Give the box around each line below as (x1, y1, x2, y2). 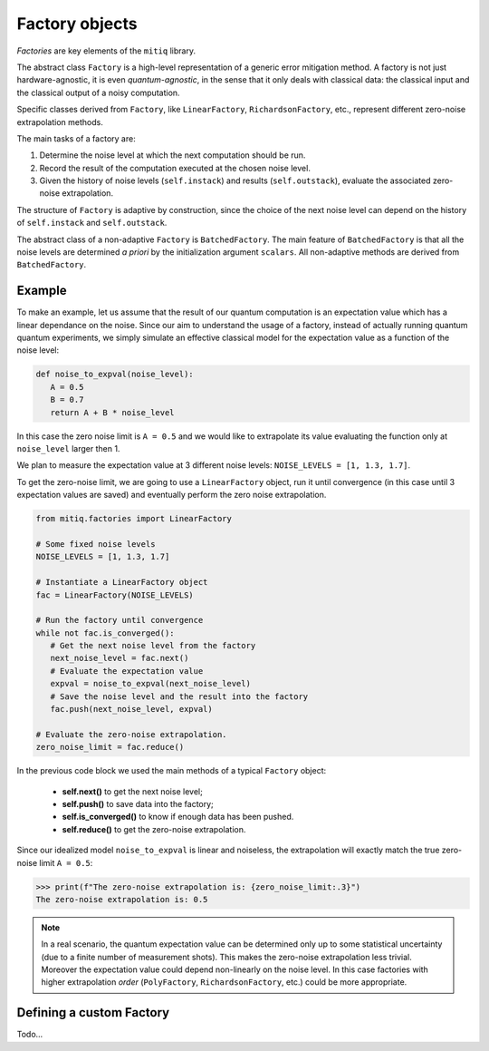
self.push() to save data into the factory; (62, 798, 215, 809)
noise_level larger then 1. (16, 443, 120, 454)
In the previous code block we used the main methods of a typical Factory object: (16, 765, 327, 776)
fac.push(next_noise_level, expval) (50, 704, 213, 715)
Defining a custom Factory (16, 1005, 170, 1020)
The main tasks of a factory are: (16, 132, 136, 144)
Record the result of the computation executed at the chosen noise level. (39, 162, 312, 173)
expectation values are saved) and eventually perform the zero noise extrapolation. (16, 490, 327, 501)
